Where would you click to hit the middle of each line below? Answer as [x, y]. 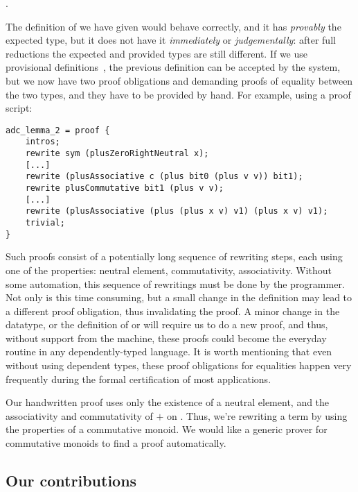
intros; [43, 142]
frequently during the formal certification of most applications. [138, 379]
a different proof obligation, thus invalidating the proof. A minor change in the [173, 311]
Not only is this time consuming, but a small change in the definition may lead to [179, 297]
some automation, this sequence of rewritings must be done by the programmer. [175, 283]
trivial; [45, 223]
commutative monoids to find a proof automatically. [116, 443]
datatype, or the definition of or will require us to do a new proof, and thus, [167, 324]
